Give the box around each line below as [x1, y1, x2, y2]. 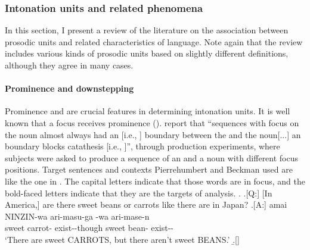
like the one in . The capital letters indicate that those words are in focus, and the [5, 174, 306, 187]
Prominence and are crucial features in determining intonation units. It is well [5, 105, 290, 117]
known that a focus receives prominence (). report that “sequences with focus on [5, 116, 299, 129]
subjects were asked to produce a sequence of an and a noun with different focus [5, 151, 299, 164]
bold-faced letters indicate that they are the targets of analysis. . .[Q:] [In [5, 186, 272, 199]
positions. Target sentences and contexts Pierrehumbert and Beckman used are [5, 163, 293, 176]
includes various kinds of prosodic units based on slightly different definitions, [5, 47, 289, 60]
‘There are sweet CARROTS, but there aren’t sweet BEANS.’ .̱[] [5, 233, 240, 245]
